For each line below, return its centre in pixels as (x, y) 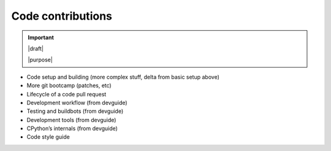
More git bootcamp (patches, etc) (69, 85)
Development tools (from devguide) (71, 120)
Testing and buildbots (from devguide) (75, 111)
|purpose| (40, 60)
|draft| (36, 48)
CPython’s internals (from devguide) (72, 128)
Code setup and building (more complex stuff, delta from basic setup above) (123, 77)
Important (41, 37)
